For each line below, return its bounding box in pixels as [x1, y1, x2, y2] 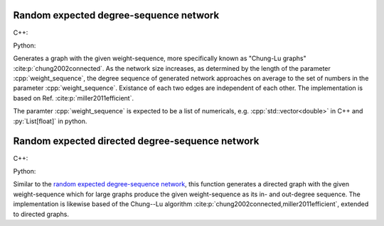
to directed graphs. [13, 210, 70, 218]
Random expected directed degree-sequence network [13, 135, 260, 147]
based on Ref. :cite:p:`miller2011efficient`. [13, 94, 134, 102]
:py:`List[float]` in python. [13, 117, 87, 125]
